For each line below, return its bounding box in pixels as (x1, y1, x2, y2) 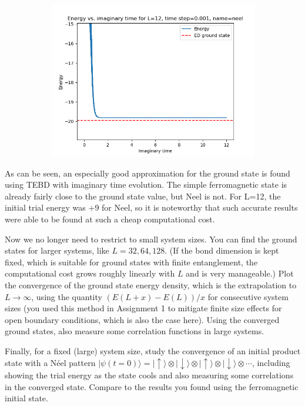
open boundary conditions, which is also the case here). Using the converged (5, 313, 280, 325)
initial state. (5, 392, 48, 404)
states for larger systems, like (5, 244, 109, 257)
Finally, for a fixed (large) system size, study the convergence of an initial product (5, 344, 301, 357)
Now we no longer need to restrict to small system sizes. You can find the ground (5, 232, 297, 245)
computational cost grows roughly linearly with (5, 267, 175, 279)
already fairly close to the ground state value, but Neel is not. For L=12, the (5, 189, 281, 202)
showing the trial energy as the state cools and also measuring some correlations (5, 369, 294, 381)
